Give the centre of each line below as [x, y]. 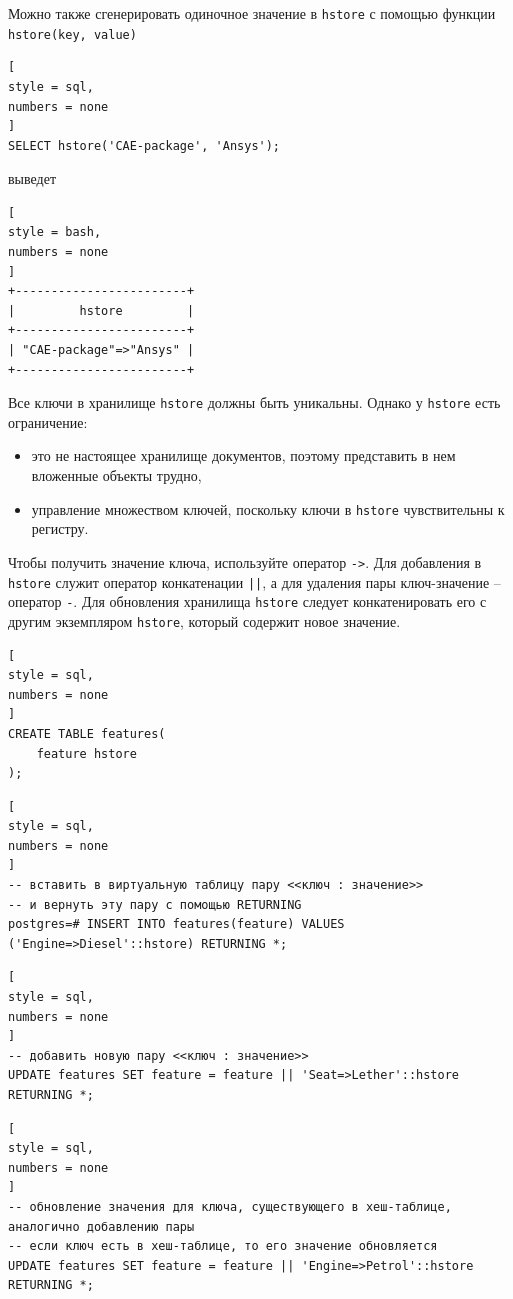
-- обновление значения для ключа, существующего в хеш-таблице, [230, 1206]
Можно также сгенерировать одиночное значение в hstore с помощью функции [252, 13]
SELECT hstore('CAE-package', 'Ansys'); [144, 145]
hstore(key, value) [72, 34]
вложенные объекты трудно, [116, 475]
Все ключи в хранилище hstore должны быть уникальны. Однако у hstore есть [254, 402]
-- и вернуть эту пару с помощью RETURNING [155, 904]
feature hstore [86, 753]
